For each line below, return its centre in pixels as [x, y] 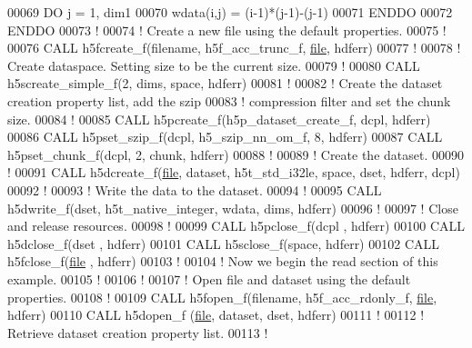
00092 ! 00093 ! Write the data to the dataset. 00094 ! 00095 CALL [195, 189]
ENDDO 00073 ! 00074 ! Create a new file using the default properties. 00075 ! [227, 30]
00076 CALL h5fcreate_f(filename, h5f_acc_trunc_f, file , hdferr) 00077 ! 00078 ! [234, 48]
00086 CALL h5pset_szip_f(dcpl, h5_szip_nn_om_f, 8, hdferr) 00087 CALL [225, 137]
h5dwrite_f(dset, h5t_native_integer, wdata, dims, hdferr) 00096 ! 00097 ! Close [233, 208]
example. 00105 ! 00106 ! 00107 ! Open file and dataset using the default [209, 278]
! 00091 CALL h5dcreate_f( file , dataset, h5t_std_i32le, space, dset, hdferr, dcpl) [234, 172]
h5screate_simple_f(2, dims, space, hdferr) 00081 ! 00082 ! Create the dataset [225, 83]
